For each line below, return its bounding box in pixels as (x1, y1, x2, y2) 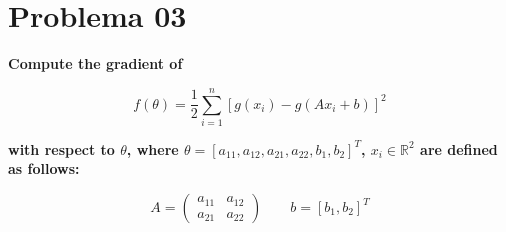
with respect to (8, 138, 115, 159)
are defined (420, 138, 498, 159)
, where (126, 138, 179, 159)
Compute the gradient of (8, 53, 183, 74)
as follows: (8, 158, 80, 179)
